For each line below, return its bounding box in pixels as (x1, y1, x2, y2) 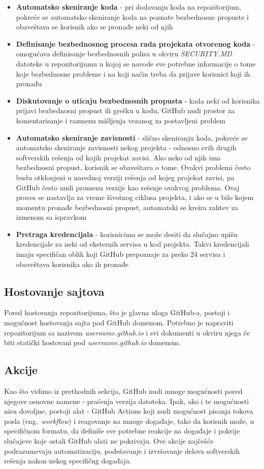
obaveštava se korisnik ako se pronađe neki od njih (16, 21, 173, 32)
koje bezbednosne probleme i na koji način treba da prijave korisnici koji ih (16, 68, 250, 79)
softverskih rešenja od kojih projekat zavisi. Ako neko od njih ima (16, 152, 221, 162)
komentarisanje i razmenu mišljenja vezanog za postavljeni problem (16, 115, 225, 125)
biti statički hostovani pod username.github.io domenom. (4, 337, 181, 348)
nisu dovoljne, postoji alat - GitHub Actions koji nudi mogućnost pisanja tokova (4, 406, 253, 416)
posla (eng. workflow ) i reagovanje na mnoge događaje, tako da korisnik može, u (4, 415, 254, 426)
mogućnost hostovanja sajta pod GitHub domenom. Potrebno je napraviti (4, 317, 234, 328)
